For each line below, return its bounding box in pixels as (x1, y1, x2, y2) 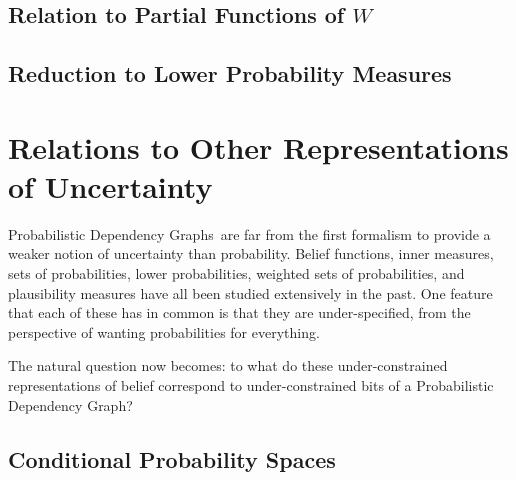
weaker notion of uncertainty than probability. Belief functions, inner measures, (8, 243, 494, 264)
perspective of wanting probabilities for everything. (8, 321, 320, 342)
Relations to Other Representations (8, 126, 509, 167)
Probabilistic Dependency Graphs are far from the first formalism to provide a (8, 223, 491, 244)
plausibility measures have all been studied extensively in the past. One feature (8, 282, 493, 303)
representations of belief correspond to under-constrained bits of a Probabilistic (8, 375, 494, 396)
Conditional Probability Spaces (8, 443, 336, 474)
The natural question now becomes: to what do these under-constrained (8, 355, 448, 376)
